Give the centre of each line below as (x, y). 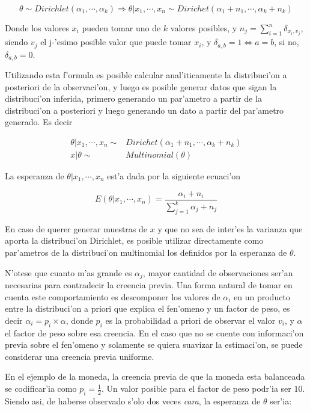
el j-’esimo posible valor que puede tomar (116, 42)
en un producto (262, 296)
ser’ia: (281, 400)
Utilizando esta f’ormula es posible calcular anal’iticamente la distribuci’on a (146, 75)
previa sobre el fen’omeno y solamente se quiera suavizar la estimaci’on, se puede (154, 345)
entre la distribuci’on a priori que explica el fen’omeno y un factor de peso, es (147, 308)
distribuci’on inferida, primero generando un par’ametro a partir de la (133, 98)
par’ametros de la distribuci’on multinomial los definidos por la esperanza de (146, 252)
